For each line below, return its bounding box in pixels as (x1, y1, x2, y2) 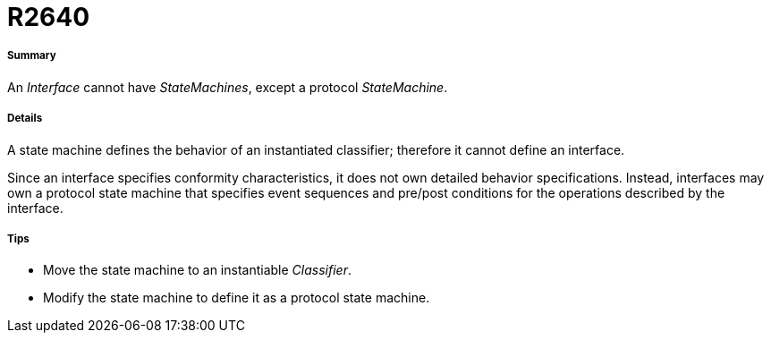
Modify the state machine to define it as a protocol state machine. (43, 290, 430, 306)
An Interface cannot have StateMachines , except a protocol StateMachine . (7, 79, 448, 95)
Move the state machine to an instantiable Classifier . (43, 262, 352, 278)
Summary (7, 49, 56, 63)
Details (7, 112, 43, 125)
